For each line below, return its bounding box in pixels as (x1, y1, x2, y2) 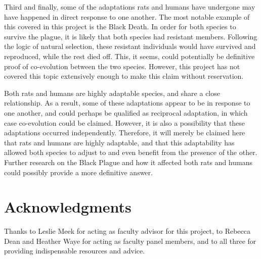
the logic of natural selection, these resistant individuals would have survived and (4, 41, 256, 51)
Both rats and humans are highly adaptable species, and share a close (4, 87, 220, 98)
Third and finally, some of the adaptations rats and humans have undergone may (4, 2, 255, 12)
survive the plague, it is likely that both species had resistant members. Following (4, 31, 257, 41)
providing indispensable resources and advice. (4, 245, 145, 256)
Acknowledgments (4, 196, 132, 217)
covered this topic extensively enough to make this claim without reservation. (4, 71, 244, 81)
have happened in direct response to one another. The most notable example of (4, 11, 250, 22)
